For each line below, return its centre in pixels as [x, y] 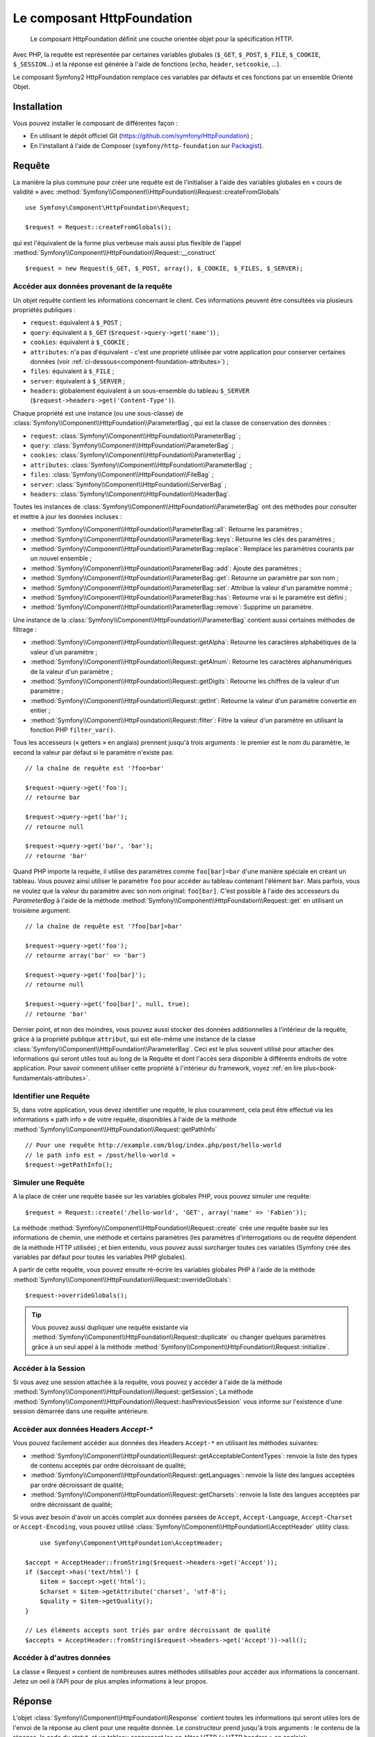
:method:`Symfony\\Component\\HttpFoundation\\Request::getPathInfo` [115, 1129]
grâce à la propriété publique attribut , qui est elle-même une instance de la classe [134, 1039]
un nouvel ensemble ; [61, 559]
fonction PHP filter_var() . [73, 730]
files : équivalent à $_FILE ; [72, 371]
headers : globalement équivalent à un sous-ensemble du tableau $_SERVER [140, 391]
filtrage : [25, 629]
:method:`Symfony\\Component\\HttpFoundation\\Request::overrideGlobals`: [122, 1279]
